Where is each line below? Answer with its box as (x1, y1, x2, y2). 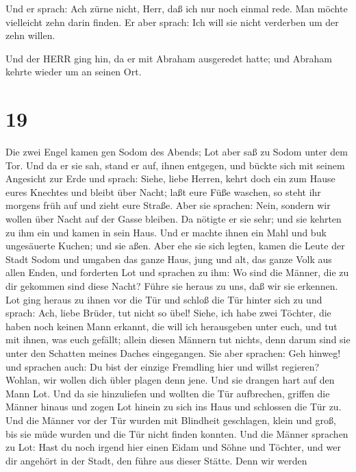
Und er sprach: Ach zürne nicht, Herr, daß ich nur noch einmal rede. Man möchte (5, 1, 348, 15)
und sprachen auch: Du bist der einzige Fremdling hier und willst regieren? (5, 359, 320, 373)
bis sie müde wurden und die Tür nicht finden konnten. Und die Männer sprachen (5, 426, 348, 440)
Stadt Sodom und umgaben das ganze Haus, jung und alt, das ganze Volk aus (5, 251, 332, 266)
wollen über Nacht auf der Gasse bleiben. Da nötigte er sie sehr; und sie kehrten (5, 212, 342, 226)
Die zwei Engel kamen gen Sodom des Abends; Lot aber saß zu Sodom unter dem (5, 145, 348, 159)
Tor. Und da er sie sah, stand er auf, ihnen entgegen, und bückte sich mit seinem (5, 158, 345, 172)
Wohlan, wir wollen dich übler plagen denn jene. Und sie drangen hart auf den (5, 373, 335, 387)
